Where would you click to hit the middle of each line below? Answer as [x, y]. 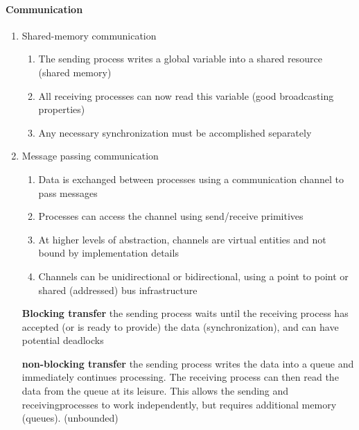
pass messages [68, 192]
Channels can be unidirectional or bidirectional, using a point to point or [193, 276]
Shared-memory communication [89, 35]
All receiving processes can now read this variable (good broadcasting [186, 95]
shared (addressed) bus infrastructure [118, 290]
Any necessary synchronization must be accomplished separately [175, 132]
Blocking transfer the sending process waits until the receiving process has [185, 313]
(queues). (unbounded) [70, 418]
